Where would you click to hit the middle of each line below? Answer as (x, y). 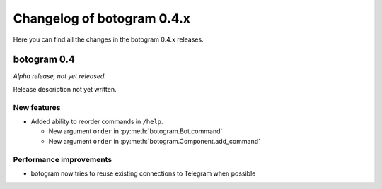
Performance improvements (63, 159)
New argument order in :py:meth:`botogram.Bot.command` (135, 131)
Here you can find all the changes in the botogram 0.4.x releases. (109, 39)
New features (37, 107)
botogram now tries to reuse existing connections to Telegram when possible (143, 173)
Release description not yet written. (65, 89)
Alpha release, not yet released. (59, 76)
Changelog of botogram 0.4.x (102, 18)
